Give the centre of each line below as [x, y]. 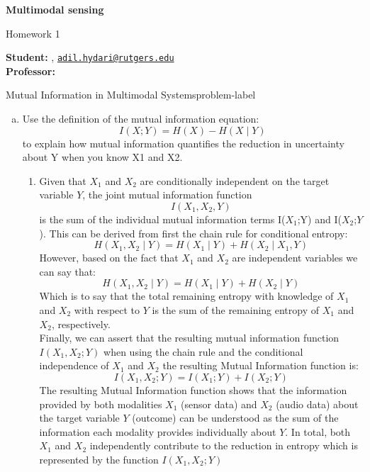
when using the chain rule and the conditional [203, 351]
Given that [63, 180]
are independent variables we [295, 258]
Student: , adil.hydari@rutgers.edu [90, 57]
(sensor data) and [219, 404]
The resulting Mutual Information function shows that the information [193, 389]
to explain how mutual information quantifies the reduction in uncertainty [183, 143]
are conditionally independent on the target [235, 180]
